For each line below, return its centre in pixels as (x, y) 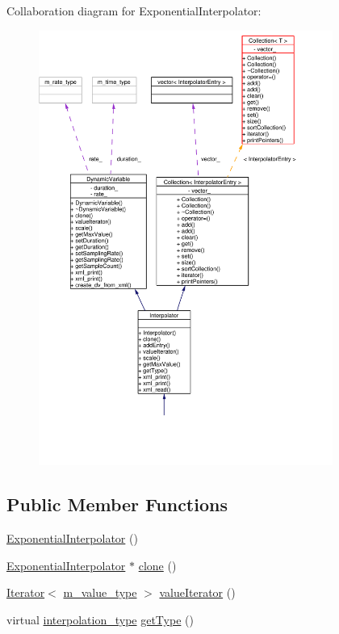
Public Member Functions (117, 504)
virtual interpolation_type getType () (100, 619)
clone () (157, 565)
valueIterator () (197, 592)
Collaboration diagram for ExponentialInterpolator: (134, 10)
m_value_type (100, 592)
